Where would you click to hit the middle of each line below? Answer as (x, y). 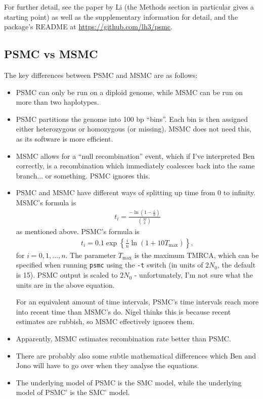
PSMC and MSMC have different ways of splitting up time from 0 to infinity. (136, 192)
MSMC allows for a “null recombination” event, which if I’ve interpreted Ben (135, 156)
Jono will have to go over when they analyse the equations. (107, 365)
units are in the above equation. (65, 284)
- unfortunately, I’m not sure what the (194, 275)
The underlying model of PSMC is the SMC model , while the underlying (129, 382)
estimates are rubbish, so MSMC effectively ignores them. (105, 321)
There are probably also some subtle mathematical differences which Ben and (136, 355)
